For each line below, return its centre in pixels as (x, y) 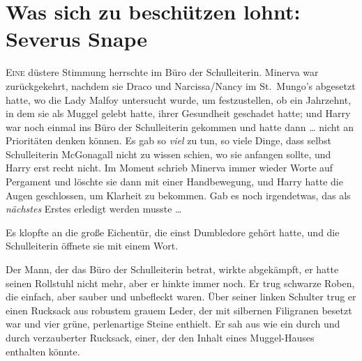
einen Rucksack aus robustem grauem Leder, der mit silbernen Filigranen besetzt (179, 310)
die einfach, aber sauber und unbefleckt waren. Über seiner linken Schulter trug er (181, 297)
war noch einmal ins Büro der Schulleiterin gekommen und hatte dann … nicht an (180, 126)
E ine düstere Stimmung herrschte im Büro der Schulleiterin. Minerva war (162, 72)
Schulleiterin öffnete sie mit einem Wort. (92, 246)
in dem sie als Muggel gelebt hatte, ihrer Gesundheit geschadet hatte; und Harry (178, 113)
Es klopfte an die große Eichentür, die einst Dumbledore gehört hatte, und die (173, 232)
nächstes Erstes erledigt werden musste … (94, 209)
